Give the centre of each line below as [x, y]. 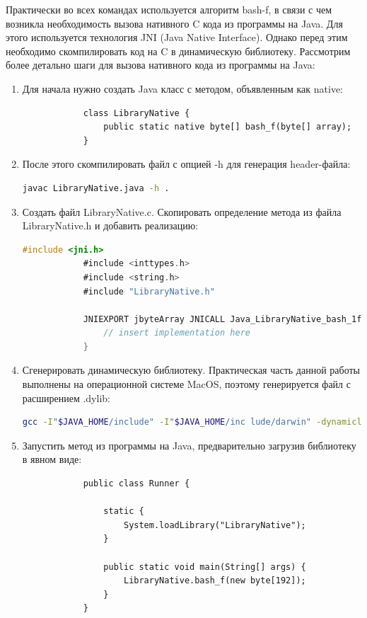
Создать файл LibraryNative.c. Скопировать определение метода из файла [182, 211]
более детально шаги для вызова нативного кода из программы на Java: [161, 65]
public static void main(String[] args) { [205, 567]
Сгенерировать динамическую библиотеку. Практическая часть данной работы [191, 370]
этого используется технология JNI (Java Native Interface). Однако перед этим [177, 37]
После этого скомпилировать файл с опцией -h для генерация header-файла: [186, 164]
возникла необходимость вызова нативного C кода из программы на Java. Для [174, 23]
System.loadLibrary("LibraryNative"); [215, 525]
